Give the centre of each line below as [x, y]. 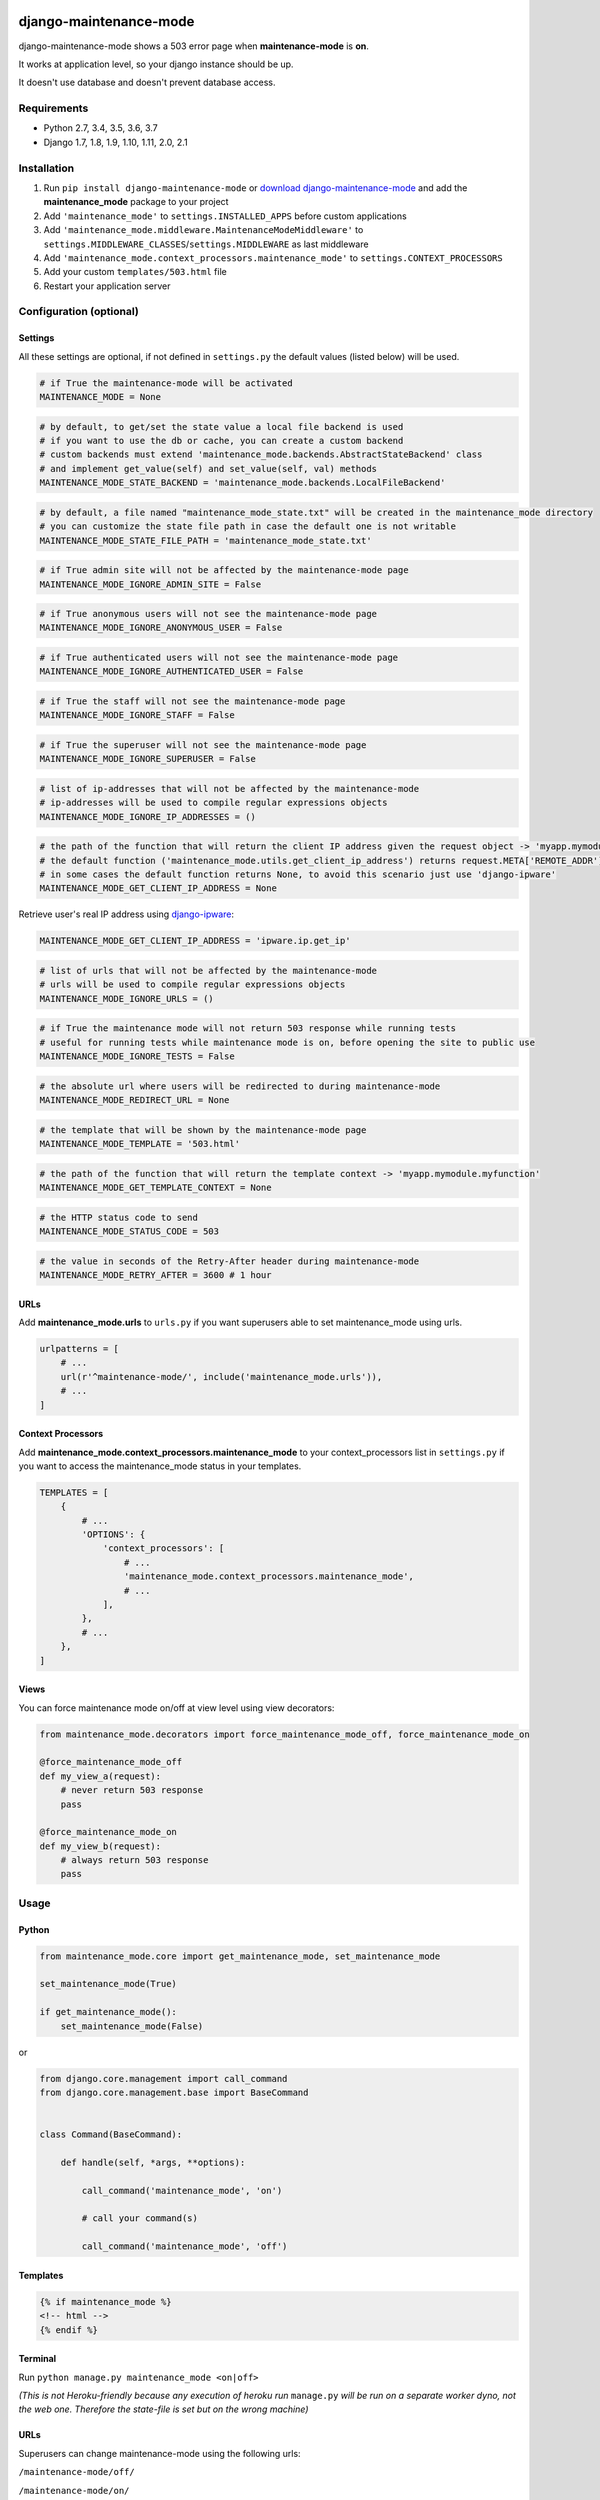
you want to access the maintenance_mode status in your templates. [160, 1466]
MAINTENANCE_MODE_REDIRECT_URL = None [134, 1100]
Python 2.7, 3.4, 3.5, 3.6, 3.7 [101, 128]
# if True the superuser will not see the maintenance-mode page [203, 744]
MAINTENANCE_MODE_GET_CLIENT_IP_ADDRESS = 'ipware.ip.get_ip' [195, 941]
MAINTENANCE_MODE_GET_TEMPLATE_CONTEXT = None [155, 1188]
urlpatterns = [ [79, 1348]
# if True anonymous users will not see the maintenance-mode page [208, 614]
